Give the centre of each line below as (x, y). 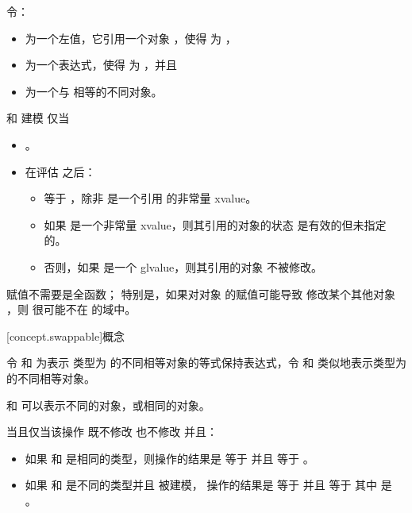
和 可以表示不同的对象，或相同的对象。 (108, 405)
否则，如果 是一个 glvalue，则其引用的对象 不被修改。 (183, 266)
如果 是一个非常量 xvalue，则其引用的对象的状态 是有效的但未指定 (215, 224)
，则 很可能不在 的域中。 (71, 309)
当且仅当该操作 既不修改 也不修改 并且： (112, 432)
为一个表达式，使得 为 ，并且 (101, 65)
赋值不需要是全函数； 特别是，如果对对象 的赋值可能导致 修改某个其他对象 (201, 293)
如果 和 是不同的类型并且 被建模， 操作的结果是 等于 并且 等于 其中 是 (208, 485)
